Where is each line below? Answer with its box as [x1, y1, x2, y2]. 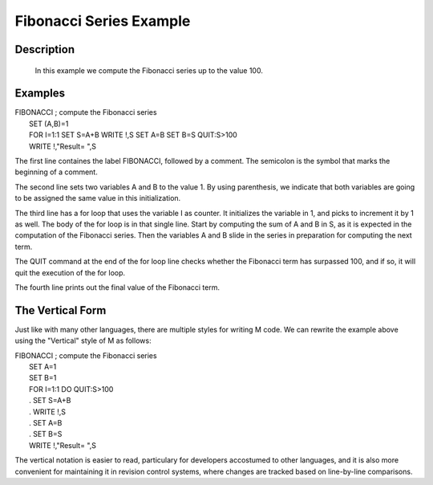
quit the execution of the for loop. [14, 267, 126, 277]
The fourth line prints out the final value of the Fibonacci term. [14, 282, 221, 292]
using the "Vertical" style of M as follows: [14, 336, 152, 345]
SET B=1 [29, 373, 57, 383]
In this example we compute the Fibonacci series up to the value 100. [34, 65, 264, 75]
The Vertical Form [14, 304, 107, 317]
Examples [14, 87, 66, 100]
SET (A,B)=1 [29, 119, 69, 128]
